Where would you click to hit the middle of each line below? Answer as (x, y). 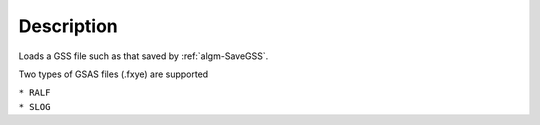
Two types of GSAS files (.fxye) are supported (113, 74)
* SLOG (34, 106)
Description (68, 26)
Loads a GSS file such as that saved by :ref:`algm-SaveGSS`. (143, 56)
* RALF (34, 93)
